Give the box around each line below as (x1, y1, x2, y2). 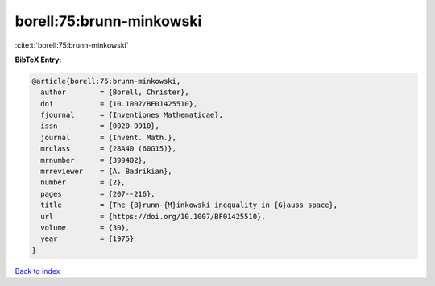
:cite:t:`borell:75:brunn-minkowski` (14, 40, 129, 50)
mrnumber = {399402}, (40, 155, 147, 164)
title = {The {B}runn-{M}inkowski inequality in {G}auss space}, (40, 201, 338, 209)
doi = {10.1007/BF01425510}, (40, 99, 198, 108)
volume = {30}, (40, 223, 130, 232)
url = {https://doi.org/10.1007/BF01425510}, (40, 212, 266, 221)
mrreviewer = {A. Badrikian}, (40, 167, 172, 176)
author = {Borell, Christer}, (40, 88, 189, 97)
